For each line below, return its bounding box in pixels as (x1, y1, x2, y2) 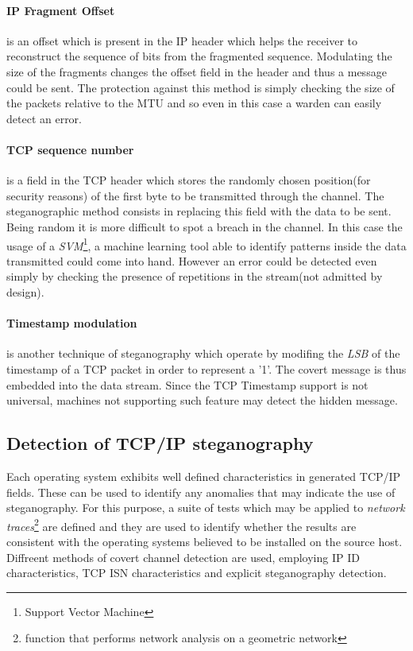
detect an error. (6, 110, 83, 126)
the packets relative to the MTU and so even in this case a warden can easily (6, 95, 382, 111)
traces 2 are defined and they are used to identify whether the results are (6, 515, 357, 534)
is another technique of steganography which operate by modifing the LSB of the (6, 345, 400, 362)
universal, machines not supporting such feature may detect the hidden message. (6, 392, 398, 409)
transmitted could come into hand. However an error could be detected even (6, 252, 377, 269)
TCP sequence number (6, 141, 134, 157)
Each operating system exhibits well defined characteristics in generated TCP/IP (6, 467, 401, 484)
